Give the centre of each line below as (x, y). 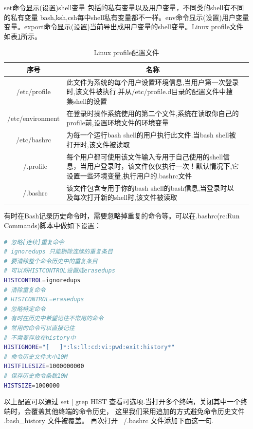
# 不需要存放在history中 (40, 338)
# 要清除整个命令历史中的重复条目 (51, 261)
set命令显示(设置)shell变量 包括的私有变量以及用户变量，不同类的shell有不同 (124, 7)
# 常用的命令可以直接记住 (39, 328)
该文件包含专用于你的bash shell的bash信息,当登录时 (147, 187)
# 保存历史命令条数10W (36, 376)
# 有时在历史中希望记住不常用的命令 (54, 319)
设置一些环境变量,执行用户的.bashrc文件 (129, 175)
